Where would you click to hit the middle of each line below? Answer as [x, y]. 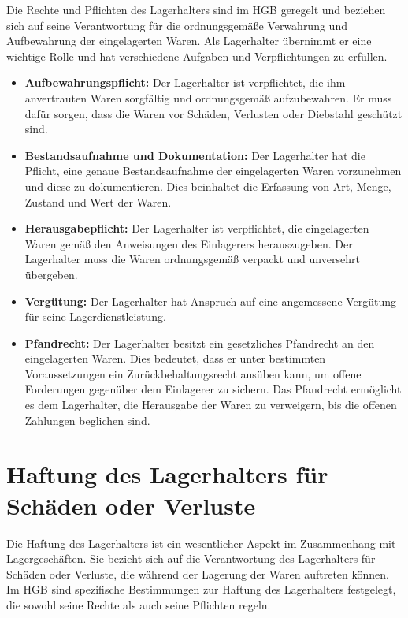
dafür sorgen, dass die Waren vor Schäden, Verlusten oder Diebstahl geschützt [213, 113]
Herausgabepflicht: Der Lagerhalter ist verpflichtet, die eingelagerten [197, 228]
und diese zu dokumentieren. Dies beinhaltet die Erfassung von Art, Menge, [208, 186]
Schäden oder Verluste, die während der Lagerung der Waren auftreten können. [198, 573]
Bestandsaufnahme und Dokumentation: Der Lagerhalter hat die [195, 155]
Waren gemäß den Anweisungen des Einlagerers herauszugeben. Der [189, 243]
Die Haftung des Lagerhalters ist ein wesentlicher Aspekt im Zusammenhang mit [201, 543]
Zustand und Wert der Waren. [98, 201]
